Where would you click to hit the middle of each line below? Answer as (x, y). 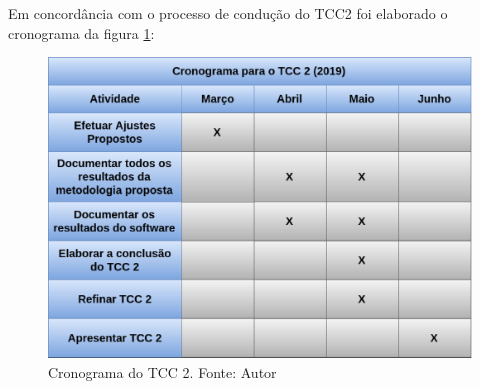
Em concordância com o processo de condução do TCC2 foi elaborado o (228, 13)
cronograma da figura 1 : (81, 32)
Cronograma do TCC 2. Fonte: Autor (162, 371)
